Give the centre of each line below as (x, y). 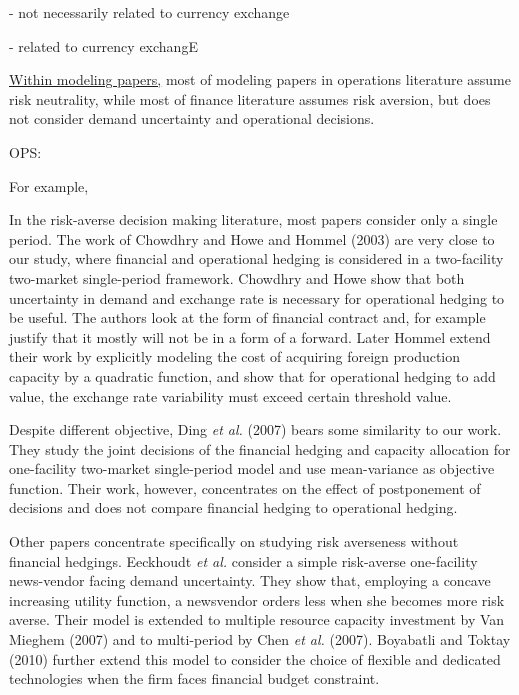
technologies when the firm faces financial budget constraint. (194, 678)
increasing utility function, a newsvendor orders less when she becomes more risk (257, 599)
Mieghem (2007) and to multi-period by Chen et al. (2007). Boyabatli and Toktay (260, 639)
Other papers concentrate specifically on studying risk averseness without (234, 541)
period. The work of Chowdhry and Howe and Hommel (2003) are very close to (252, 238)
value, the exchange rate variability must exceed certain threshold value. (230, 395)
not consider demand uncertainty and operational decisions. (192, 118)
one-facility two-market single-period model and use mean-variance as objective (252, 468)
